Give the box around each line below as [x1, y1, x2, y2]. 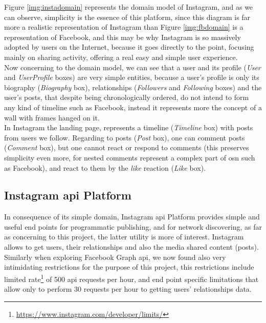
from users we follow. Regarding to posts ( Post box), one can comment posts [4, 132, 245, 143]
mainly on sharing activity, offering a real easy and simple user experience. [4, 51, 238, 62]
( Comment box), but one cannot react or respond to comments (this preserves [4, 142, 249, 153]
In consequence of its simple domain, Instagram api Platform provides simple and [4, 211, 260, 222]
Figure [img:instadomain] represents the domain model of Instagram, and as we [4, 2, 253, 12]
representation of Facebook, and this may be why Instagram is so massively [4, 31, 241, 42]
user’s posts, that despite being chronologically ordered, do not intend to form [4, 92, 249, 103]
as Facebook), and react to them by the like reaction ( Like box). [4, 162, 206, 173]
